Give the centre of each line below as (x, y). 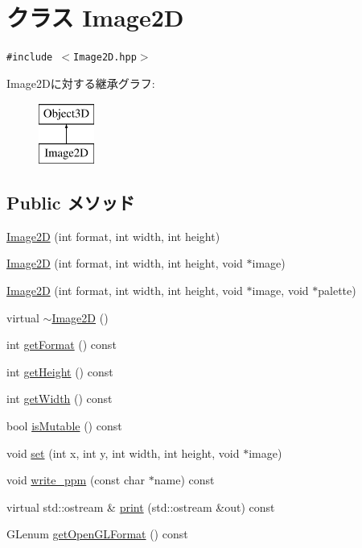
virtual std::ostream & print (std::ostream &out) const (141, 506)
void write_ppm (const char (76, 480)
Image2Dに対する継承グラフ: (81, 83)
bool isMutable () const (64, 425)
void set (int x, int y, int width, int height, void (123, 453)
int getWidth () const (60, 399)
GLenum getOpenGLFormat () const (97, 534)
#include (30, 58)
